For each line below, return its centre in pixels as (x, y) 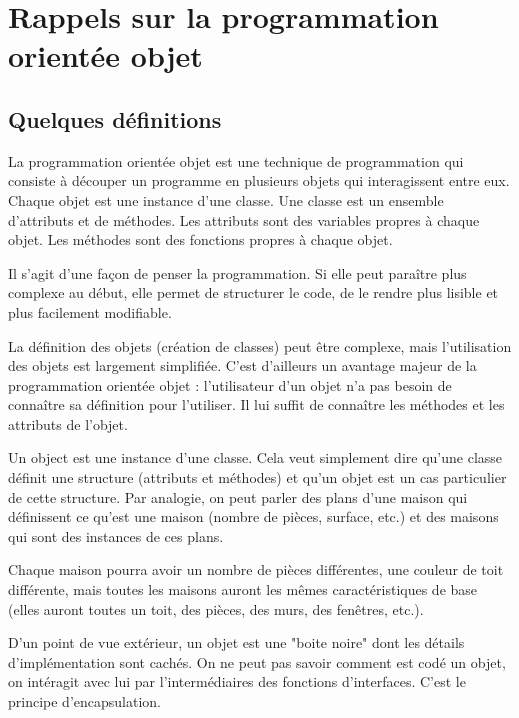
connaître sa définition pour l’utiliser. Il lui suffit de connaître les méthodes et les (256, 404)
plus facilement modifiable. (90, 311)
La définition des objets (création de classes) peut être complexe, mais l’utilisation (260, 345)
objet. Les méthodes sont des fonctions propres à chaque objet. (200, 239)
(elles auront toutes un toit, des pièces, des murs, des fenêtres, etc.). (216, 608)
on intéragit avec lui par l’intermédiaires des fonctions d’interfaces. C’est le (237, 681)
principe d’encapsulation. (84, 701)
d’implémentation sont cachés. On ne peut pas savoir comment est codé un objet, (257, 661)
